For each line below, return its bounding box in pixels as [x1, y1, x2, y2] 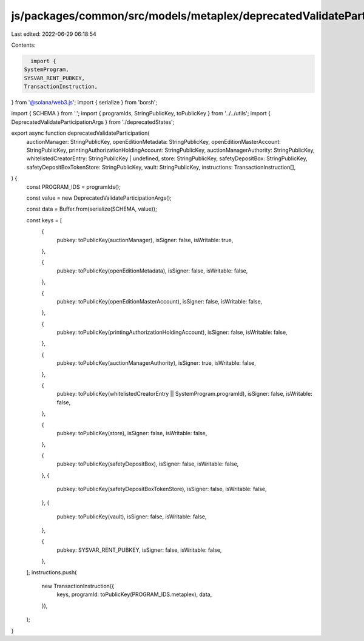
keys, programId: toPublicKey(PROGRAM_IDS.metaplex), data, [56, 591, 212, 598]
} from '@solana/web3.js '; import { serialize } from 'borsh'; [11, 99, 158, 106]
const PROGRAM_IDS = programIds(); [26, 183, 121, 191]
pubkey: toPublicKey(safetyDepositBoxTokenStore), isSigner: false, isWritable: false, [56, 485, 267, 492]
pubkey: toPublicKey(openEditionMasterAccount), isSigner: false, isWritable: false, [56, 297, 263, 305]
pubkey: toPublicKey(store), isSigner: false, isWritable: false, [56, 429, 207, 436]
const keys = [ [26, 216, 62, 224]
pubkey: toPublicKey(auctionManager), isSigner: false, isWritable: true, [56, 236, 234, 243]
